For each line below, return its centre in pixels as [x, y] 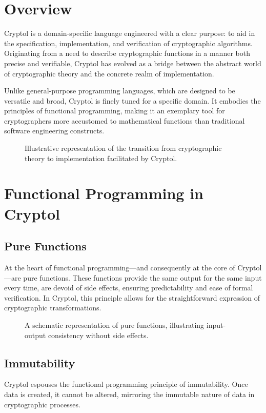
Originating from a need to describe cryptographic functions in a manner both [127, 53]
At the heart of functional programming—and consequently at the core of [120, 268]
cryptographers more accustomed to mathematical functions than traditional [125, 120]
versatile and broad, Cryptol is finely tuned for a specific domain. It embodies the [132, 100]
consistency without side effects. [98, 335]
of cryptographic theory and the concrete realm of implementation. [109, 73]
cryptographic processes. [42, 404]
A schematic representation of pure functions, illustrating [115, 324]
